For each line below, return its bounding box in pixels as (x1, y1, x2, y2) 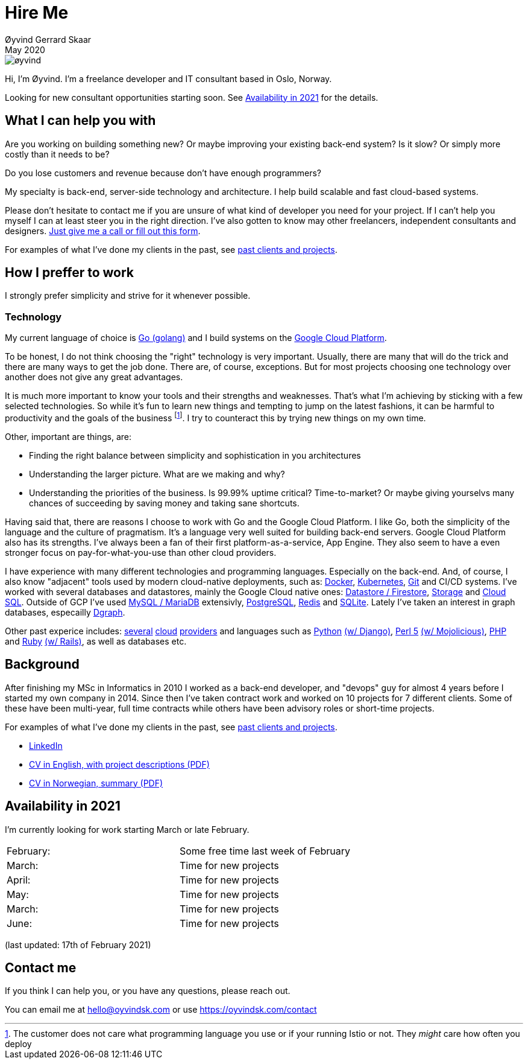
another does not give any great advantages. (5, 372, 183, 383)
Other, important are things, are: (5, 431, 132, 442)
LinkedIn (29, 740, 63, 751)
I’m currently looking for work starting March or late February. (5, 824, 250, 835)
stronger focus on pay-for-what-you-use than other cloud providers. (5, 547, 277, 558)
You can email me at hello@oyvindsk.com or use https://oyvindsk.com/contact (5, 1004, 317, 1015)
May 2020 (5, 44, 45, 55)
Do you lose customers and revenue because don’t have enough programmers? (5, 167, 322, 178)
